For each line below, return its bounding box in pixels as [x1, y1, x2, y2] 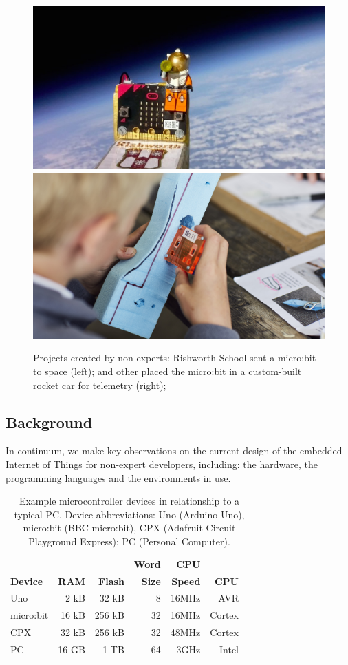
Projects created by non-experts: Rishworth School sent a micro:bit [33, 350, 316, 365]
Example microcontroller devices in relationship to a [19, 494, 240, 508]
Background [6, 411, 93, 432]
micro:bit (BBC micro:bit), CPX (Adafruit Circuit [23, 520, 236, 535]
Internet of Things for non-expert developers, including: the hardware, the [6, 456, 318, 471]
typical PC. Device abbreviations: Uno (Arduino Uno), [14, 507, 245, 521]
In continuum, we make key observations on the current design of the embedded [6, 443, 342, 458]
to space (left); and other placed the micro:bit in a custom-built [33, 363, 302, 378]
